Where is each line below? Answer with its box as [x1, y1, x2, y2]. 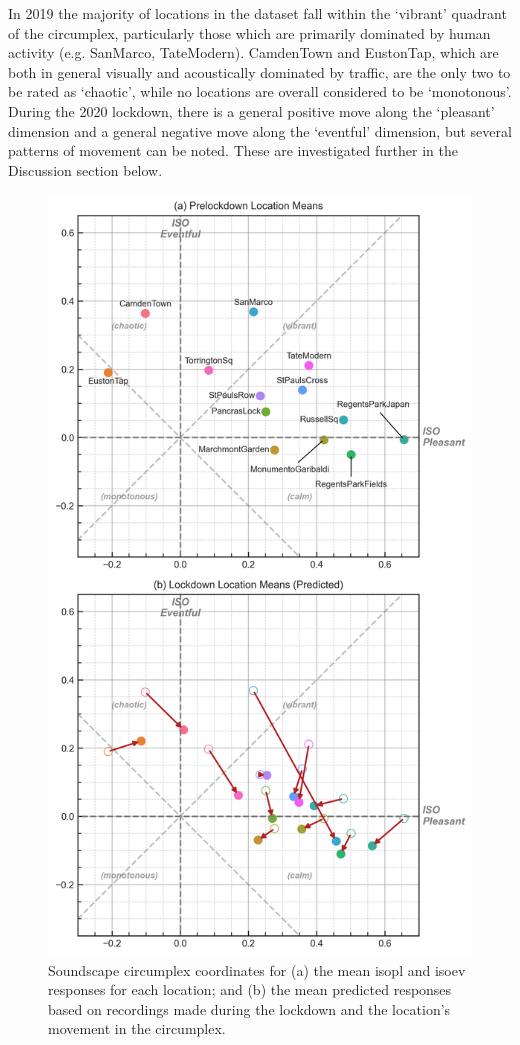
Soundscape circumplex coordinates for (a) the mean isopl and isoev [48, 959, 466, 980]
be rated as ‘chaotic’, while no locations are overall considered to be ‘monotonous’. [8, 81, 512, 102]
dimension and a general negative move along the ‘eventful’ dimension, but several [8, 120, 512, 141]
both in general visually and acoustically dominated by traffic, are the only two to [8, 61, 511, 82]
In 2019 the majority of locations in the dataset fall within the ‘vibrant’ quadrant [8, 3, 507, 23]
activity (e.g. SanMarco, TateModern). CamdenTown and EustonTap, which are [8, 42, 499, 63]
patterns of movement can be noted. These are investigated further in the [8, 140, 458, 161]
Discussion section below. [8, 159, 163, 180]
